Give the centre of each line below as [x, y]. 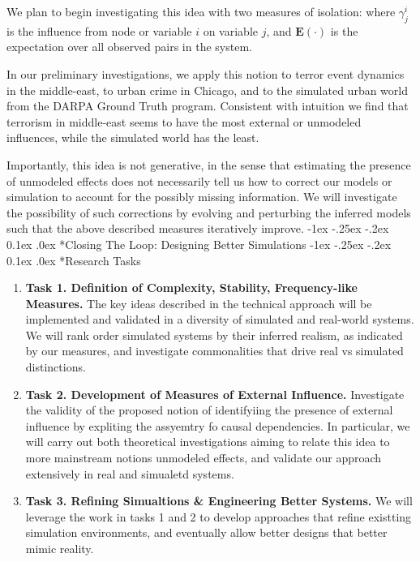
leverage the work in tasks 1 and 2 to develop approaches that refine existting [219, 516]
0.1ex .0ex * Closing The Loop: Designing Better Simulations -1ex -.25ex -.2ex [199, 244]
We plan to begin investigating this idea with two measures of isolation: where [201, 11]
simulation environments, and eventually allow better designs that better [206, 532]
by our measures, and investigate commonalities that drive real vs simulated [214, 351]
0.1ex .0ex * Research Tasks [74, 260]
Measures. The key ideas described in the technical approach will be [199, 303]
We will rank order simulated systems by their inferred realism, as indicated [214, 335]
